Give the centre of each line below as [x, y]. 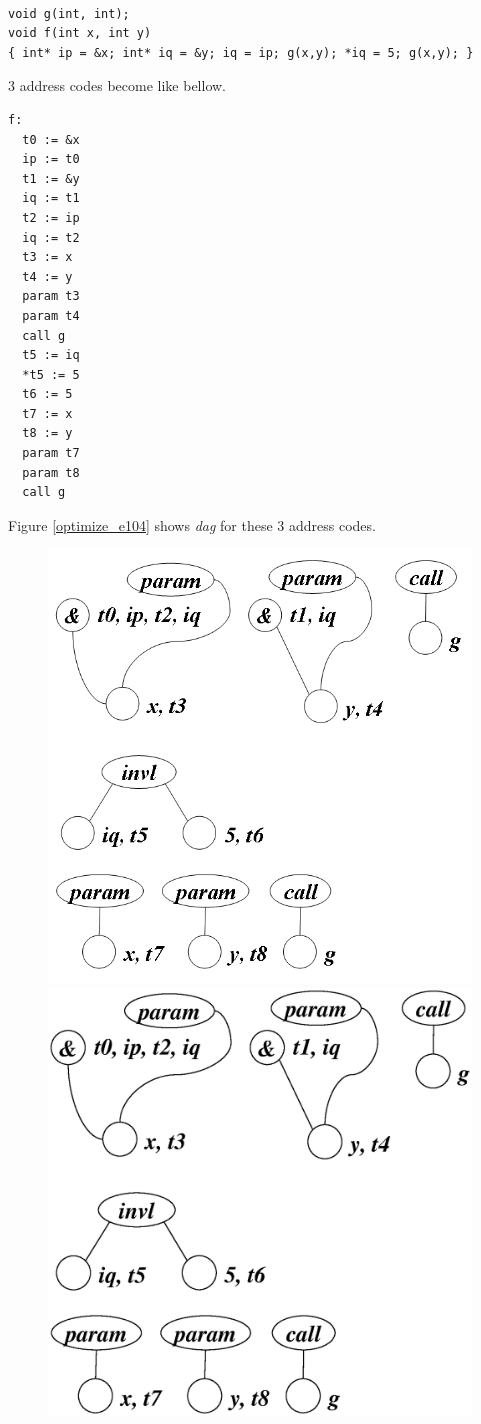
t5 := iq [51, 355]
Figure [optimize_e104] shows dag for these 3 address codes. [192, 524]
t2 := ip [51, 217]
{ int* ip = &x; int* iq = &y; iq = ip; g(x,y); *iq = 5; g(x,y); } [241, 52]
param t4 [51, 315]
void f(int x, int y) [80, 33]
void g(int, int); [69, 13]
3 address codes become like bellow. [117, 85]
